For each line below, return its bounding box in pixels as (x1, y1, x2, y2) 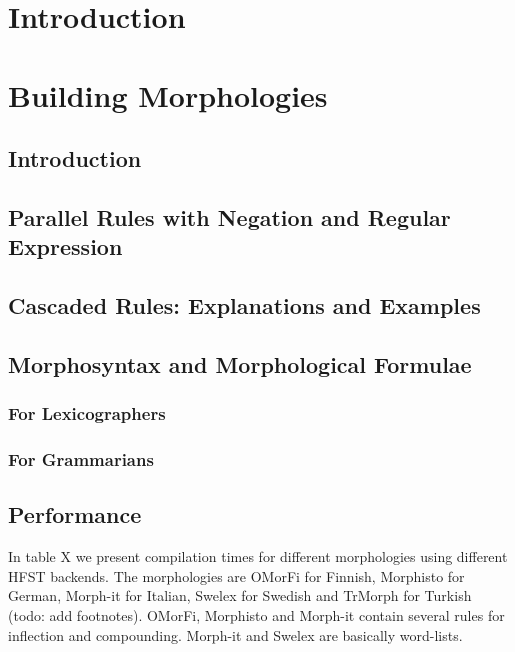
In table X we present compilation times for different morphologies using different (8, 546, 508, 567)
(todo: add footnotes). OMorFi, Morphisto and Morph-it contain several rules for (8, 604, 505, 625)
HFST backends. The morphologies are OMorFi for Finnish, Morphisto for (8, 565, 465, 586)
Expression (8, 231, 123, 262)
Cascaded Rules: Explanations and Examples (8, 290, 481, 321)
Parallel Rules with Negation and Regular (8, 201, 451, 232)
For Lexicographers (8, 401, 166, 426)
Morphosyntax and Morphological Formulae (8, 348, 472, 379)
